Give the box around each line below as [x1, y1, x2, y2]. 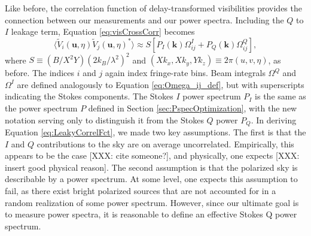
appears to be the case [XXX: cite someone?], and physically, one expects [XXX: [5, 149, 300, 162]
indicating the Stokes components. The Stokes [5, 90, 173, 102]
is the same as [255, 90, 306, 102]
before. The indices [5, 66, 75, 79]
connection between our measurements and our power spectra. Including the [5, 13, 284, 26]
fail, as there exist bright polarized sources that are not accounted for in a [5, 184, 276, 197]
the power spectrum [5, 102, 78, 114]
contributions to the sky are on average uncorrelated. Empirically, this [36, 137, 294, 150]
